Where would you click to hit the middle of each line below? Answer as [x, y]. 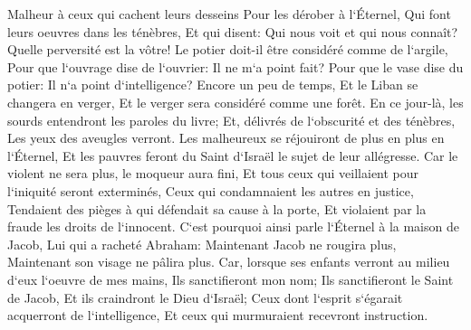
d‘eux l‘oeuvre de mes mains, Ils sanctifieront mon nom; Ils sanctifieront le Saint [231, 279]
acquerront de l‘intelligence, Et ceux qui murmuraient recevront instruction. [218, 315]
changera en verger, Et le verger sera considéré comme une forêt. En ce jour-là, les [235, 102]
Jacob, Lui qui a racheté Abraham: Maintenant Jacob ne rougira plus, [202, 244]
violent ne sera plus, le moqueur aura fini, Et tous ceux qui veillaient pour [213, 173]
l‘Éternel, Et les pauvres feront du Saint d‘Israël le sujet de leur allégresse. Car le [233, 155]
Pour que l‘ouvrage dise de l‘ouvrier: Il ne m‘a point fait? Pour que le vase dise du [235, 66]
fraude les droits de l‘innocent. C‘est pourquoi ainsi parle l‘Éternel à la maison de [233, 226]
